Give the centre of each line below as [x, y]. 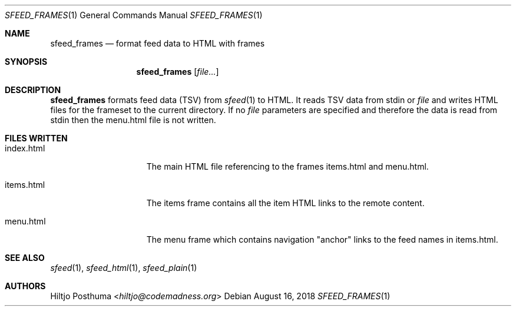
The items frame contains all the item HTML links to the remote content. [285, 203]
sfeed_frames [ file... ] [178, 72]
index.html [25, 148]
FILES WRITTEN [36, 138]
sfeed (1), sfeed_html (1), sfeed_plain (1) [124, 268]
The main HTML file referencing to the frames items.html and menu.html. [287, 166]
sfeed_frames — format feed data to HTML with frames [158, 43]
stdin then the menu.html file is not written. [133, 120]
